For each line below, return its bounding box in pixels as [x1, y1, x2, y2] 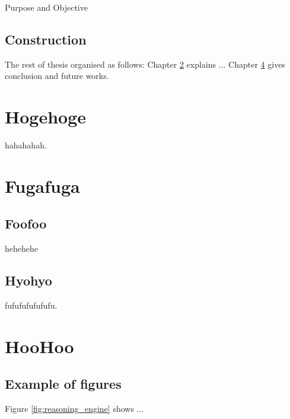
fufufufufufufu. [5, 299, 58, 312]
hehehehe [5, 242, 38, 255]
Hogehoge [5, 104, 87, 129]
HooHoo [5, 334, 74, 358]
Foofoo [5, 214, 47, 233]
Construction [5, 30, 87, 48]
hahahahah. [5, 139, 47, 151]
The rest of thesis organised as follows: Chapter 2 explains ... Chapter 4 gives [5, 58, 285, 70]
